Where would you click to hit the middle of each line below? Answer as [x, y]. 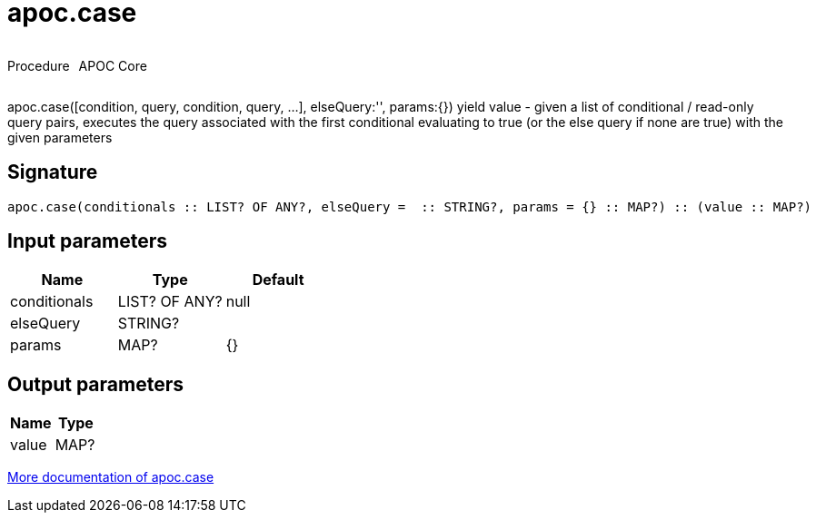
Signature [53, 172]
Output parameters [95, 384]
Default [278, 280]
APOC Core [113, 65]
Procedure [39, 65]
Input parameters [88, 241]
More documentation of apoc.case [111, 477]
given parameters [60, 137]
